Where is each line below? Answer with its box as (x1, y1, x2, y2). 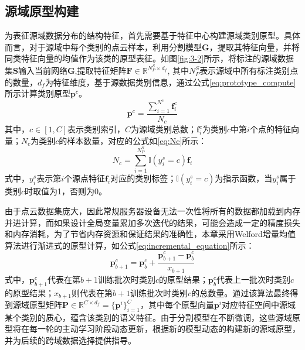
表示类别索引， (67, 123, 126, 135)
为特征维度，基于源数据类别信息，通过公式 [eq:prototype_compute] (45, 76, 296, 88)
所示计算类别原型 (5, 87, 70, 99)
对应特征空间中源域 (222, 298, 296, 311)
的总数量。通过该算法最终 (191, 286, 290, 298)
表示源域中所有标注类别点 (199, 64, 299, 77)
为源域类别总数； (131, 123, 197, 135)
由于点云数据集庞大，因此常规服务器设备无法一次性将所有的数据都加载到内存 (5, 205, 300, 217)
